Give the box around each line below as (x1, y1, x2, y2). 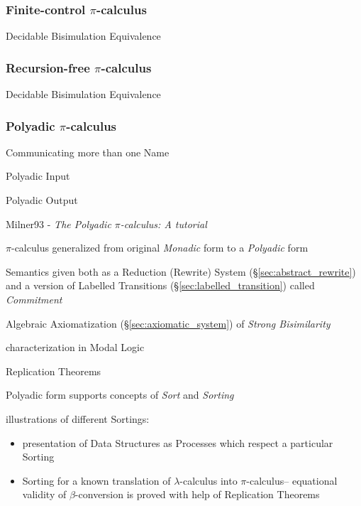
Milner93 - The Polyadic (6, 216, 111, 231)
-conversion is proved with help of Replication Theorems (74, 487, 320, 502)
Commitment (6, 292, 62, 306)
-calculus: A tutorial (120, 216, 207, 231)
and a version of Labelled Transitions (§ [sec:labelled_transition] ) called (6, 278, 315, 293)
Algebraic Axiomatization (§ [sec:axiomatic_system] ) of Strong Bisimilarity (6, 316, 331, 330)
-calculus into (179, 473, 238, 488)
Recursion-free (6, 58, 90, 76)
